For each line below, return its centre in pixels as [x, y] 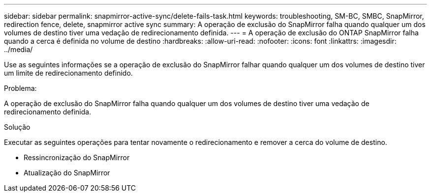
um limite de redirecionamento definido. [68, 73]
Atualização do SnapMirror [67, 173]
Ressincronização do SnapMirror [77, 157]
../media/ [18, 49]
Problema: [20, 88]
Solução [17, 127]
